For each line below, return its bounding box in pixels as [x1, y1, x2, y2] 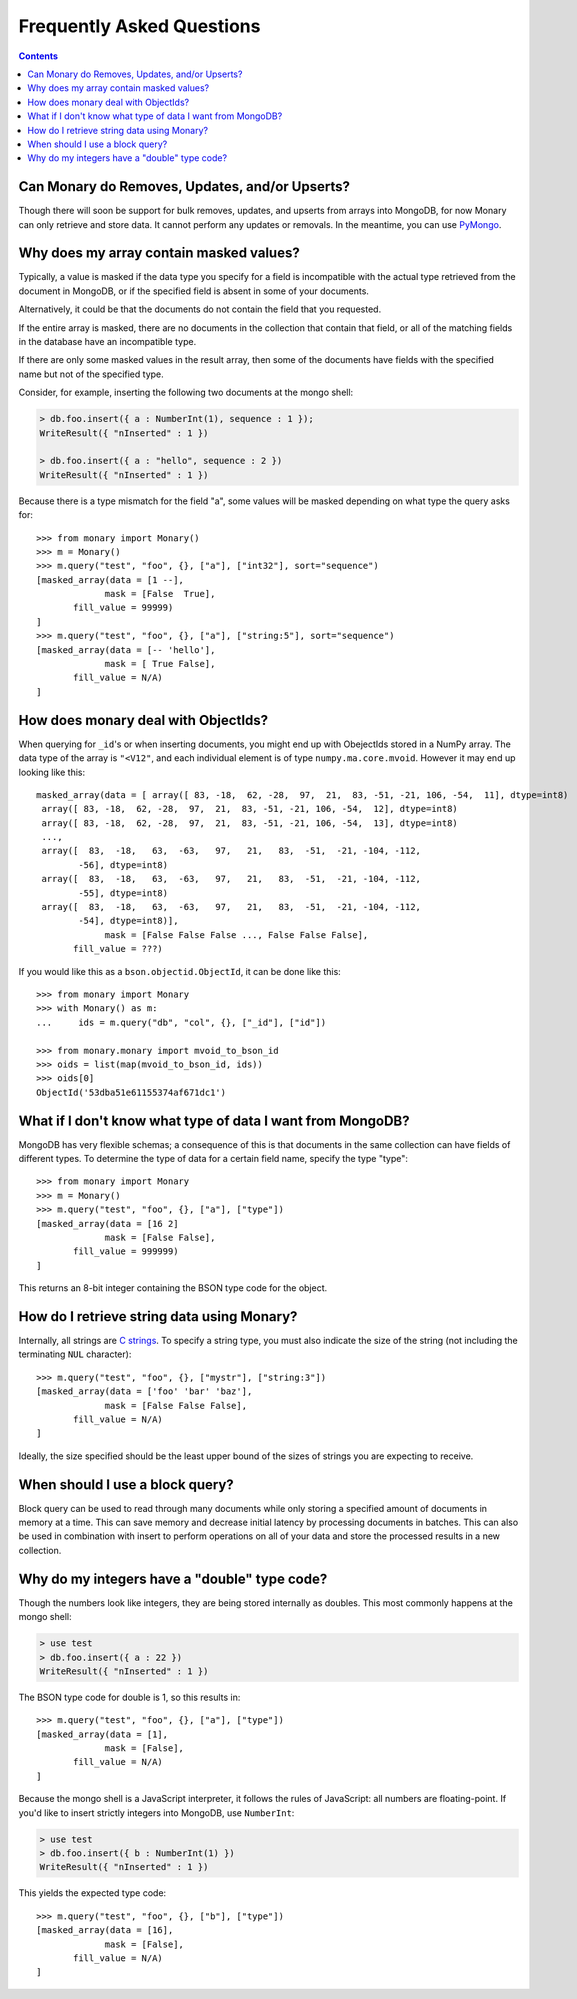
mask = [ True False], [104, 658, 216, 670]
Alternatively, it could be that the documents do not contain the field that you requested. [18, 303, 382, 315]
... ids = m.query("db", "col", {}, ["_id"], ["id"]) [36, 1016, 327, 1028]
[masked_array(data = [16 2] [36, 1218, 179, 1229]
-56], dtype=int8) [78, 859, 169, 870]
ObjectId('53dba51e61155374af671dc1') [36, 1086, 227, 1098]
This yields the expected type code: [18, 1887, 167, 1899]
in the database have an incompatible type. [18, 336, 197, 348]
